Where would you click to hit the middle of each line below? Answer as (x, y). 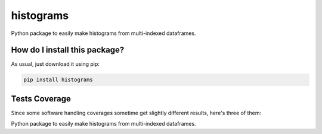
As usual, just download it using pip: (55, 64)
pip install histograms (58, 80)
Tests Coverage (41, 99)
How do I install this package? (68, 50)
